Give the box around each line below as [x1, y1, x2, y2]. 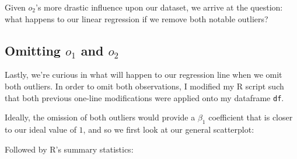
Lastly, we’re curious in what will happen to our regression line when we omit [5, 68, 282, 81]
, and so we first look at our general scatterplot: [83, 123, 254, 136]
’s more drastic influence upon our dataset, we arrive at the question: [36, 1, 283, 13]
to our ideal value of [5, 123, 76, 136]
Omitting [5, 41, 61, 59]
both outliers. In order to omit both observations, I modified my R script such [5, 79, 284, 92]
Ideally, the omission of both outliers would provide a [5, 111, 195, 123]
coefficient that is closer [208, 111, 293, 123]
